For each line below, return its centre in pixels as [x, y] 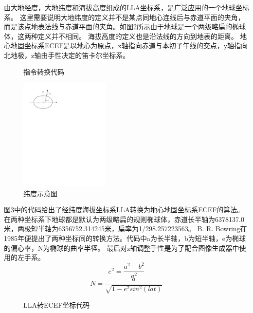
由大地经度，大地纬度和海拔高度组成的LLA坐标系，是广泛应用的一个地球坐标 [126, 7]
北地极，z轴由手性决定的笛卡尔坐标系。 [67, 55]
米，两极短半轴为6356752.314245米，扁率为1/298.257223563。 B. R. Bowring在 [126, 229]
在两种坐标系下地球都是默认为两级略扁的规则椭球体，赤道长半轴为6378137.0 [124, 219]
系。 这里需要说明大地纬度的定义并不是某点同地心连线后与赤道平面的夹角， [124, 17]
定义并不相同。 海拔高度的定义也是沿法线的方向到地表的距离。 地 [142, 36]
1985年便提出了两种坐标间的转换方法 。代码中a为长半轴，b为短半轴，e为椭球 [125, 238]
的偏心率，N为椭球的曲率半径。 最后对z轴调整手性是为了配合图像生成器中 [122, 248]
